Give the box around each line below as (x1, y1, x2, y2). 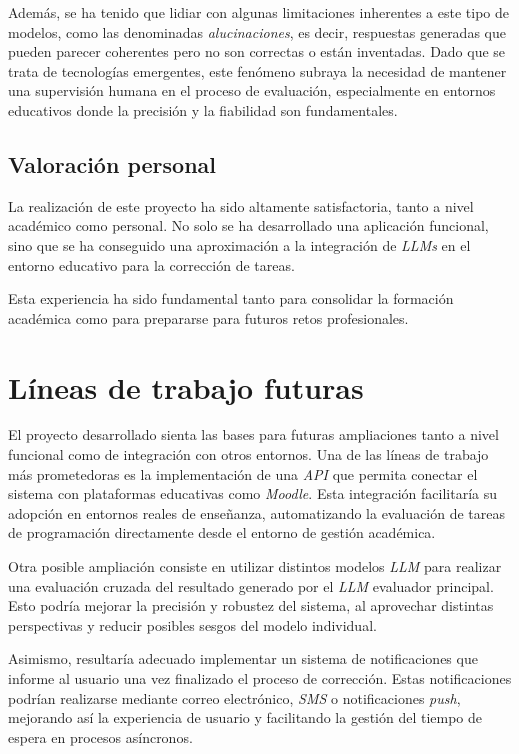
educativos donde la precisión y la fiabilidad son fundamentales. (8, 99, 398, 120)
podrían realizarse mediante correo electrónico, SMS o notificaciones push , (8, 687, 461, 708)
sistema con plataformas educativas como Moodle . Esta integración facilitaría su (8, 483, 497, 504)
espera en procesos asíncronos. (8, 726, 193, 747)
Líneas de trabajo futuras (8, 366, 364, 407)
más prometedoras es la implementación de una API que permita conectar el (8, 463, 478, 484)
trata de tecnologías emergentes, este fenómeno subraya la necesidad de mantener (8, 60, 507, 81)
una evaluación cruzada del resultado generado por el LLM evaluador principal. (8, 575, 494, 596)
